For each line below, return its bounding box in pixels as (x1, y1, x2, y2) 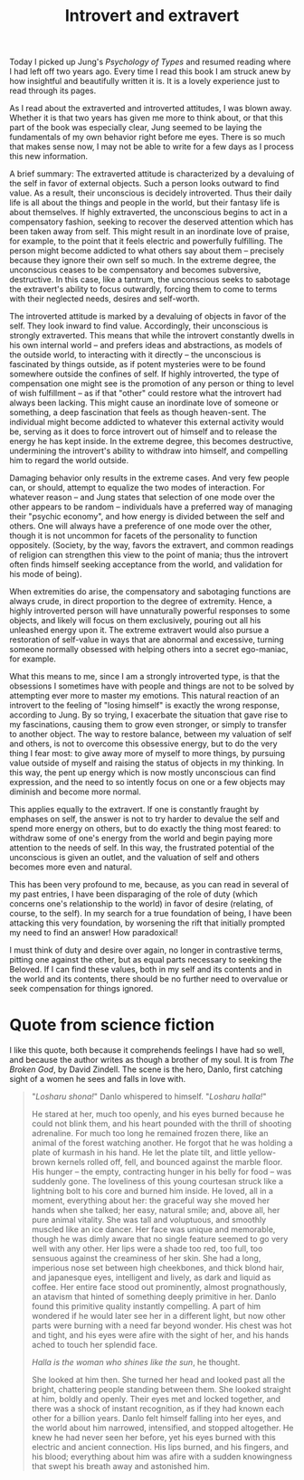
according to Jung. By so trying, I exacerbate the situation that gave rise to (9, 709, 288, 720)
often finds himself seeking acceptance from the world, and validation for (9, 559, 283, 570)
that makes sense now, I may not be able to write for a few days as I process (9, 141, 294, 152)
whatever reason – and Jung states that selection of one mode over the (9, 492, 276, 503)
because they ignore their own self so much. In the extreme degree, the (9, 255, 277, 266)
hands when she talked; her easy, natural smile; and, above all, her (31, 1205, 280, 1216)
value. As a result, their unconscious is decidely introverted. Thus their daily (9, 187, 292, 199)
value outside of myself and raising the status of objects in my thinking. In (9, 757, 285, 769)
